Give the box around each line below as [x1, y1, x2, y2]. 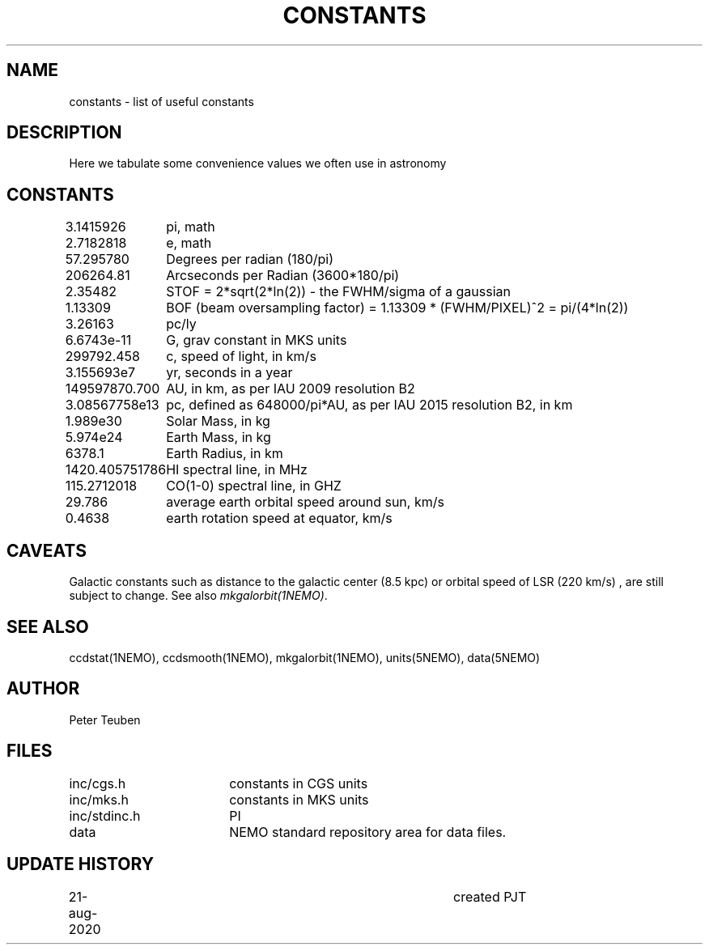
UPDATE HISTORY [6, 854, 155, 875]
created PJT [453, 888, 527, 905]
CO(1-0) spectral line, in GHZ [166, 478, 342, 495]
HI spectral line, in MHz [166, 461, 308, 478]
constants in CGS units [229, 775, 368, 792]
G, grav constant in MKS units [166, 332, 347, 349]
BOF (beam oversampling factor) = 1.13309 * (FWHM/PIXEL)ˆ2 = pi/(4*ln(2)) [166, 299, 629, 316]
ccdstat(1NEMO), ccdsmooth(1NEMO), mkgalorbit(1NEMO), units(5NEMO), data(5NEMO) [69, 650, 541, 664]
